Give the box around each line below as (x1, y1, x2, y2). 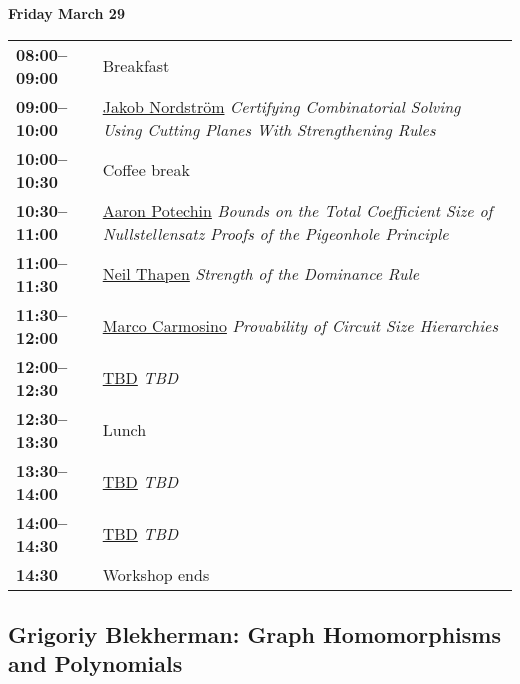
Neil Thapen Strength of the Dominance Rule (102, 262, 420, 286)
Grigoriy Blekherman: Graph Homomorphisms (8, 618, 501, 649)
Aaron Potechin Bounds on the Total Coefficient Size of (102, 198, 493, 222)
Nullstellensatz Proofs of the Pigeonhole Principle (102, 221, 449, 245)
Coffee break (102, 158, 190, 182)
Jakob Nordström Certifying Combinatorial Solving (102, 94, 461, 118)
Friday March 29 (8, 3, 125, 23)
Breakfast (102, 54, 170, 78)
